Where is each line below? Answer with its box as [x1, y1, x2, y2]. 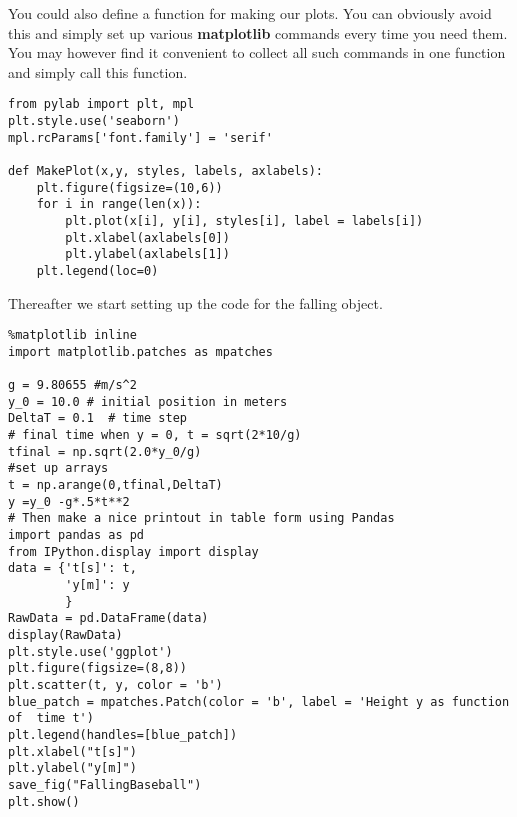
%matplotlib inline [8, 328, 137, 343]
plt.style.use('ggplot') [8, 644, 173, 659]
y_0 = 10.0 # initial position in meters [8, 394, 288, 409]
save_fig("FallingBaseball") [8, 777, 202, 792]
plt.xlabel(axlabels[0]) [65, 230, 230, 245]
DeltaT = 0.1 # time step [8, 411, 187, 426]
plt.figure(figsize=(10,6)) [36, 180, 223, 195]
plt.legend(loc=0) [36, 263, 159, 278]
